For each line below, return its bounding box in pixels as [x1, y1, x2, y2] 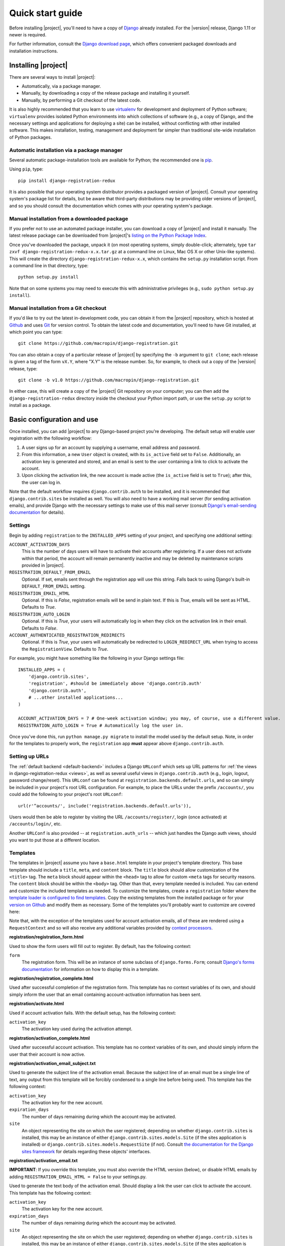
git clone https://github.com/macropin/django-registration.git [18, 340, 179, 346]
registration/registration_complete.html [9, 975, 94, 981]
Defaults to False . [21, 625, 58, 631]
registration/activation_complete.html [9, 1035, 90, 1041]
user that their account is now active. [9, 1051, 86, 1057]
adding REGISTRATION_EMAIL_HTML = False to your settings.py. [9, 1174, 147, 1180]
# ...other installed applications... [28, 695, 124, 700]
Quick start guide [9, 7, 83, 18]
